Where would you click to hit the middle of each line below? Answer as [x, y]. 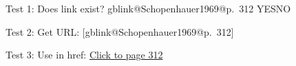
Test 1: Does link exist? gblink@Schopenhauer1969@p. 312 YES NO [148, 8]
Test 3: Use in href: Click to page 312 [84, 55]
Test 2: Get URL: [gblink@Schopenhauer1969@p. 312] [120, 31]
